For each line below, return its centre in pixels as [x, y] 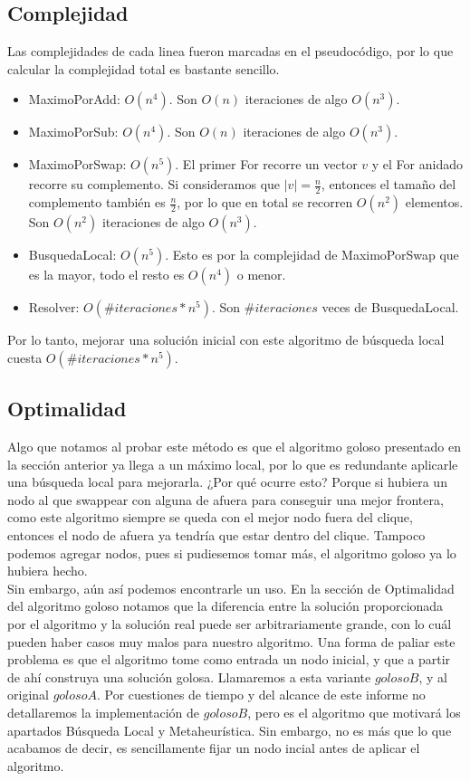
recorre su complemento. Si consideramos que [154, 184]
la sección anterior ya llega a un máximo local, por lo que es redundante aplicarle [233, 464]
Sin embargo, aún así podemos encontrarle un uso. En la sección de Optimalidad [231, 588]
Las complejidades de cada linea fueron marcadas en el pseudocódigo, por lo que [230, 51]
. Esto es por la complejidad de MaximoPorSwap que [312, 255]
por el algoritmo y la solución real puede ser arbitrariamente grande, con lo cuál [230, 623]
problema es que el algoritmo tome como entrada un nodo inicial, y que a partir [229, 659]
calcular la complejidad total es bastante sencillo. [144, 68]
